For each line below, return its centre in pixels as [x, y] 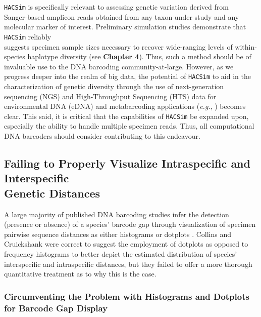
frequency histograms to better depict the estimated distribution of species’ [121, 253]
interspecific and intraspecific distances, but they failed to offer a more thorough [128, 264]
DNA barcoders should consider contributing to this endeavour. [102, 135]
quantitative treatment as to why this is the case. [80, 274]
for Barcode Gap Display [56, 308]
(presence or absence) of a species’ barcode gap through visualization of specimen [130, 224]
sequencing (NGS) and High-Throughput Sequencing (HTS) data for [110, 96]
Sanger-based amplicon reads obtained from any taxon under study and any [122, 16]
